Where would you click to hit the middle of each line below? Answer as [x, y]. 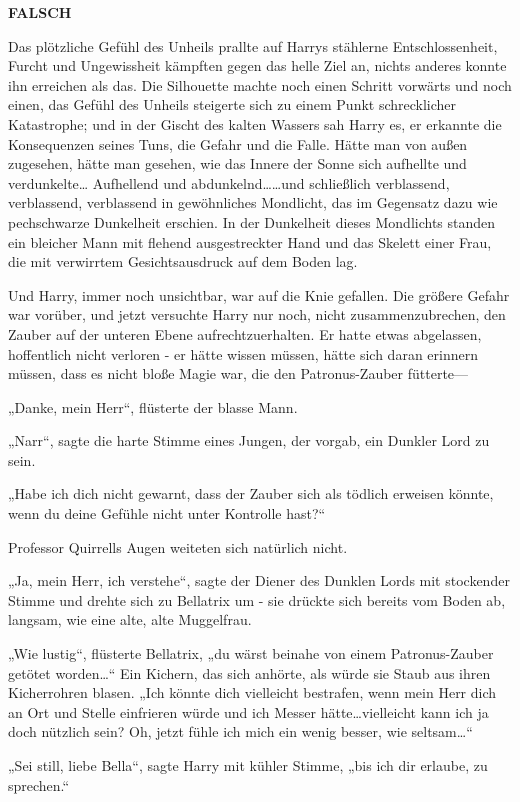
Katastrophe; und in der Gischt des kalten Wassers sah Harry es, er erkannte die [255, 123]
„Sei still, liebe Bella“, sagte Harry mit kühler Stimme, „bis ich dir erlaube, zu [248, 765]
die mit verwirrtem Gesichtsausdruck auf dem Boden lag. [183, 261]
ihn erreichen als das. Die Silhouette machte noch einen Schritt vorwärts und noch [260, 84]
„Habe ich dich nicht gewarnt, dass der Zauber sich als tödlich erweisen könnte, [251, 493]
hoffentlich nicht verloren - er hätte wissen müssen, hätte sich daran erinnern [243, 353]
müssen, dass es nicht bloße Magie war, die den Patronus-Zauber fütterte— [238, 373]
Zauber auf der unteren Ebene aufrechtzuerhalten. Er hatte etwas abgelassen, [245, 333]
